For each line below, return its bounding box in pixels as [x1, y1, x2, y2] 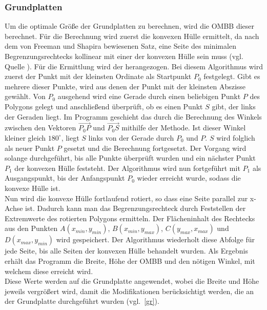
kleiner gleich [5, 132, 46, 143]
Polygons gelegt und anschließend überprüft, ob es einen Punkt [5, 101, 203, 111]
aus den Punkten [5, 223, 58, 234]
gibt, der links [212, 101, 256, 111]
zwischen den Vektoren [5, 122, 76, 133]
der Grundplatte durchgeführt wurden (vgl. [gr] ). [5, 296, 159, 306]
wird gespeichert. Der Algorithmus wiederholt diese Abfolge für [56, 234, 255, 245]
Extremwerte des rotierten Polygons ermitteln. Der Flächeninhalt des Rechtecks [5, 212, 255, 223]
